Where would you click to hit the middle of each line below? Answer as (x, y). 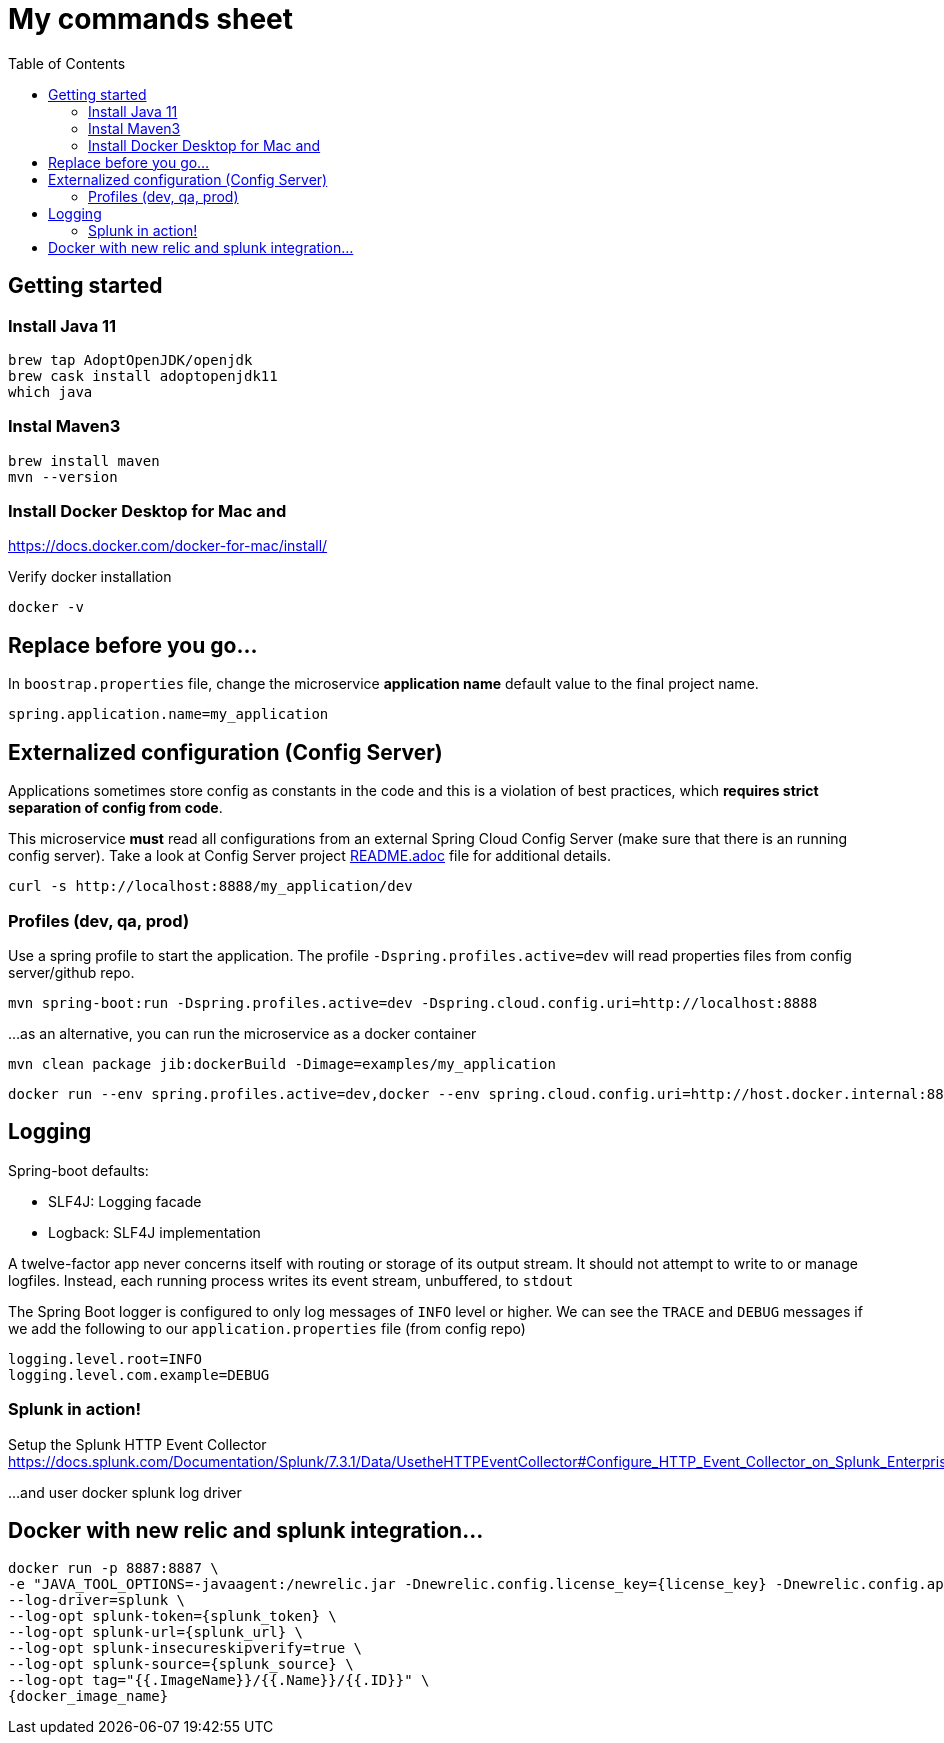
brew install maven (84, 460)
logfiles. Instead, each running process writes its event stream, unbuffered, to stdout (291, 1280)
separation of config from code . (115, 808)
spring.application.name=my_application (168, 714)
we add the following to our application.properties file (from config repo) (267, 1328)
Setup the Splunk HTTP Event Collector (137, 1444)
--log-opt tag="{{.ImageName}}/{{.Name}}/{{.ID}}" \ (219, 1680)
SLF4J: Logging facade (125, 1201)
